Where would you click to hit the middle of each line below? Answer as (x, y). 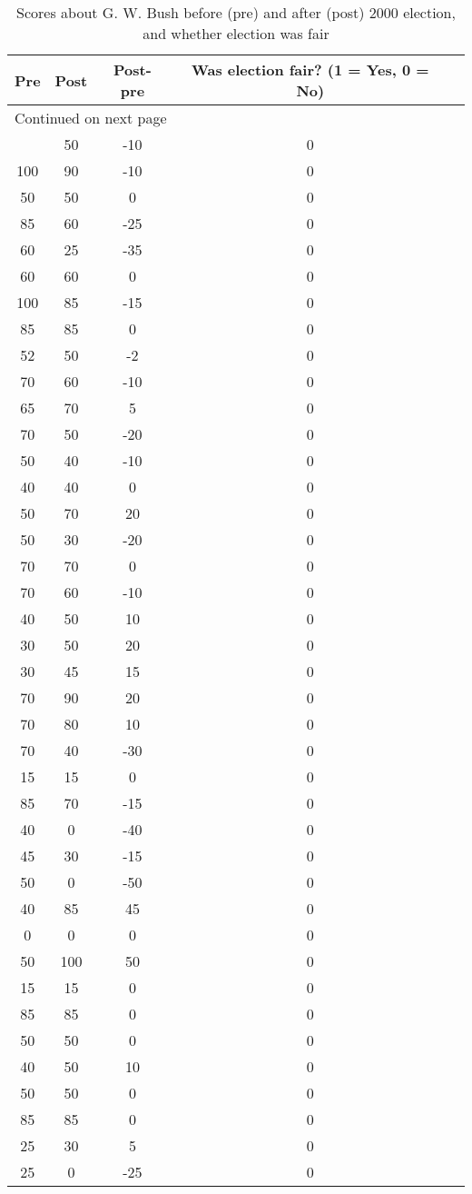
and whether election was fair (236, 33)
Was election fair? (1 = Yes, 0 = (310, 70)
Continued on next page (91, 118)
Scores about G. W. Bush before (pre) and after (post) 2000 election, (236, 12)
